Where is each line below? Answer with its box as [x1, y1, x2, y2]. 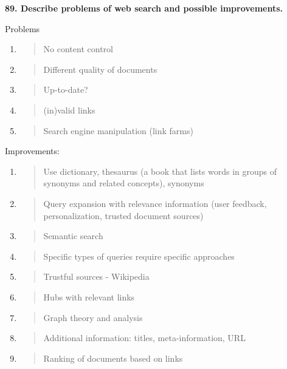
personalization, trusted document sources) [43, 209, 204, 222]
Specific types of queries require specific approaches [43, 249, 235, 262]
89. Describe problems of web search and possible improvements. [5, 2, 283, 14]
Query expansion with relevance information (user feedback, [43, 197, 267, 209]
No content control [43, 42, 113, 55]
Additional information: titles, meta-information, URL [43, 331, 246, 344]
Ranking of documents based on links [43, 351, 183, 364]
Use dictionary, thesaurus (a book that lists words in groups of [43, 164, 277, 177]
